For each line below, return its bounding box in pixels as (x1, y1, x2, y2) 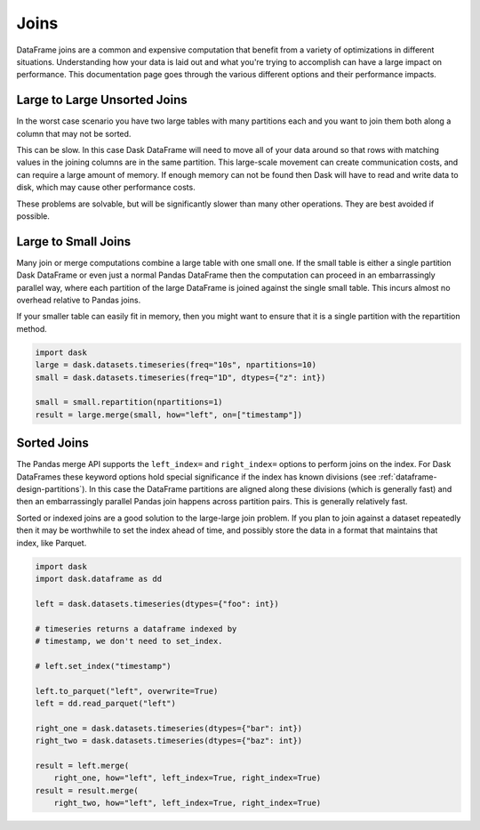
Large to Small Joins (16, 234, 132, 249)
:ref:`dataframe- (378, 471, 437, 482)
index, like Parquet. (16, 537, 87, 548)
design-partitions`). (16, 484, 88, 495)
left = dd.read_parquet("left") (35, 698, 177, 708)
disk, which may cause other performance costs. (16, 182, 196, 193)
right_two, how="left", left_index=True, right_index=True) (53, 798, 322, 809)
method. (16, 323, 48, 334)
